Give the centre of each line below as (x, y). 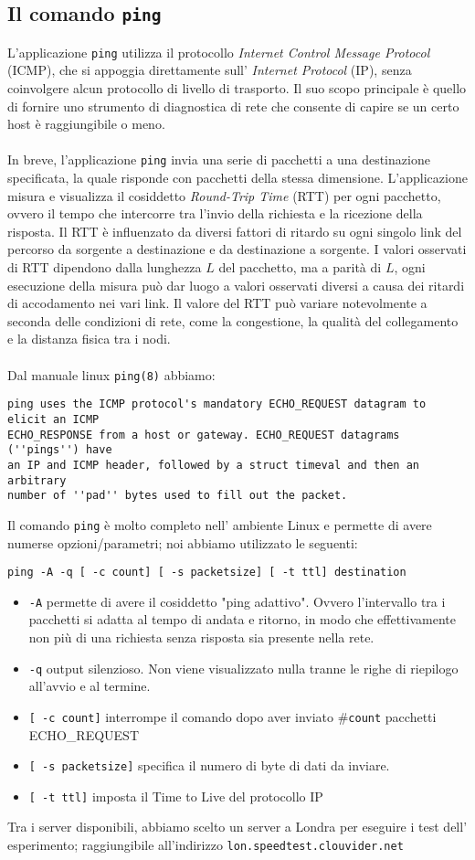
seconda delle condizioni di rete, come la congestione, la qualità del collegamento (233, 320)
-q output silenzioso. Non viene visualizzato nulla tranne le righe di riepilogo (243, 668)
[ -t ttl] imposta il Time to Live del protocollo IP (176, 796)
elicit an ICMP (53, 419)
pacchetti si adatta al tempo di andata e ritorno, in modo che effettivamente (242, 619)
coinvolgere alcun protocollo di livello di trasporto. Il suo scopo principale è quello (237, 88)
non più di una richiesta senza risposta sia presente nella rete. (201, 637)
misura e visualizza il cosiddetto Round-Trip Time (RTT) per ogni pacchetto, (224, 195)
